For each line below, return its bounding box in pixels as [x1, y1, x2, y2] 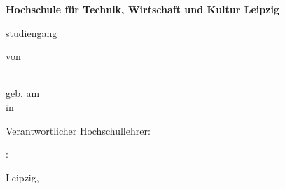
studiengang [6, 25, 57, 40]
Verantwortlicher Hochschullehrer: [6, 123, 151, 137]
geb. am [6, 86, 40, 100]
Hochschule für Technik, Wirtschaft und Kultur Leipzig [6, 2, 279, 16]
